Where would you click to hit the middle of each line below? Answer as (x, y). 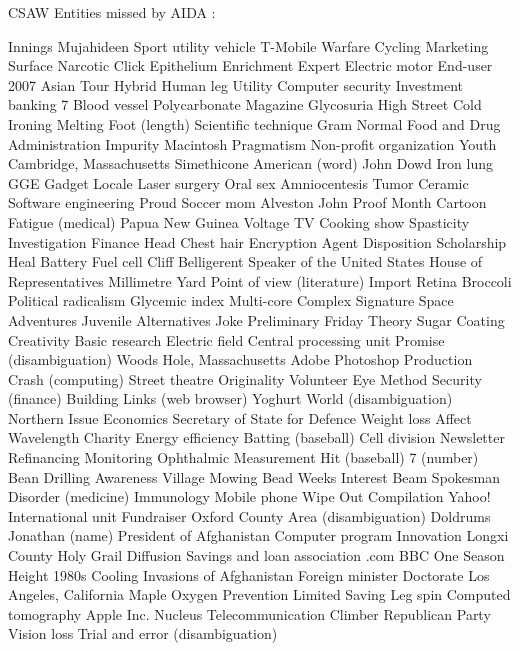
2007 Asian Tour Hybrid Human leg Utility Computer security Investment (235, 84)
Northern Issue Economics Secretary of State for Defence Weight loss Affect (240, 417)
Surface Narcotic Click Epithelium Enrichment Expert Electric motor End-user (250, 65)
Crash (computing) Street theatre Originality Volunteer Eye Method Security (245, 378)
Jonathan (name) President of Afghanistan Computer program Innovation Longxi (258, 535)
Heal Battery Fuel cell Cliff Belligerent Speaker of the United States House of (245, 261)
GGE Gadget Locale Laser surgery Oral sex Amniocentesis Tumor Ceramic (238, 182)
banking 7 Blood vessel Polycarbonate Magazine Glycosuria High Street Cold (245, 104)
